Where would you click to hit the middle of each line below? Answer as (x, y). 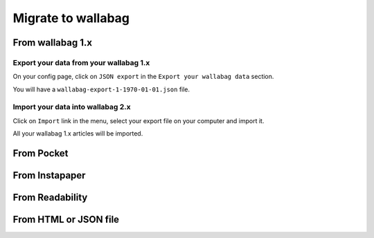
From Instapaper (49, 175)
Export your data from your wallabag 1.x (81, 62)
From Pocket (41, 153)
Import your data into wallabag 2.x (72, 107)
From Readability (50, 198)
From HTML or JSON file (66, 220)
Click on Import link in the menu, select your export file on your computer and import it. (139, 120)
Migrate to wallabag (71, 18)
